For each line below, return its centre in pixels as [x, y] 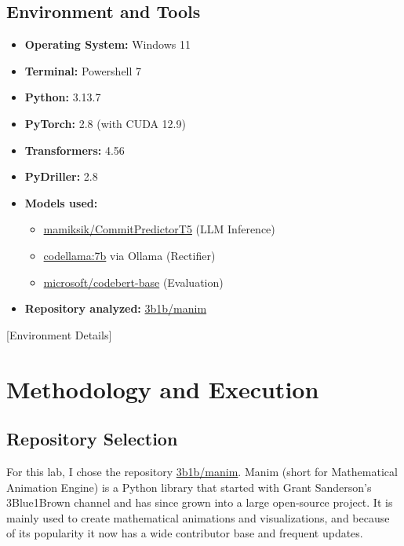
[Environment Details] [59, 334]
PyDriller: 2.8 [61, 176]
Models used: [61, 202]
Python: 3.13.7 [63, 97]
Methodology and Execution [163, 388]
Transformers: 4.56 [75, 150]
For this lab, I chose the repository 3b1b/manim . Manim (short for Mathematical [202, 471]
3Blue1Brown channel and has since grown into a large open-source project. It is [200, 502]
